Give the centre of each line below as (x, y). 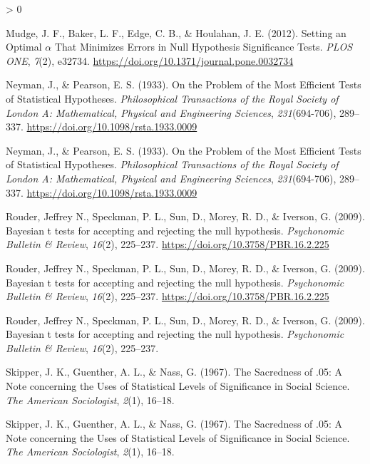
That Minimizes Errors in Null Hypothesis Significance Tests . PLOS (204, 47)
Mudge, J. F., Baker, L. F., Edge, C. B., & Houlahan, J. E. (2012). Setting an (176, 32)
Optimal (24, 47)
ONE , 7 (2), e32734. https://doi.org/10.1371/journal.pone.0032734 (150, 60)
